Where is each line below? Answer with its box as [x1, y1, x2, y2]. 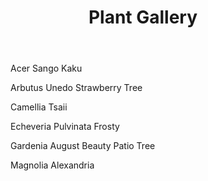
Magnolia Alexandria [10, 159, 95, 171]
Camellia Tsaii [10, 101, 68, 113]
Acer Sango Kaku [10, 62, 83, 75]
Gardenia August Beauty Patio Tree [10, 140, 156, 152]
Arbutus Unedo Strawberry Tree [10, 82, 143, 94]
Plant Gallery [88, 6, 198, 29]
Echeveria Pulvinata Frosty [10, 121, 120, 133]
